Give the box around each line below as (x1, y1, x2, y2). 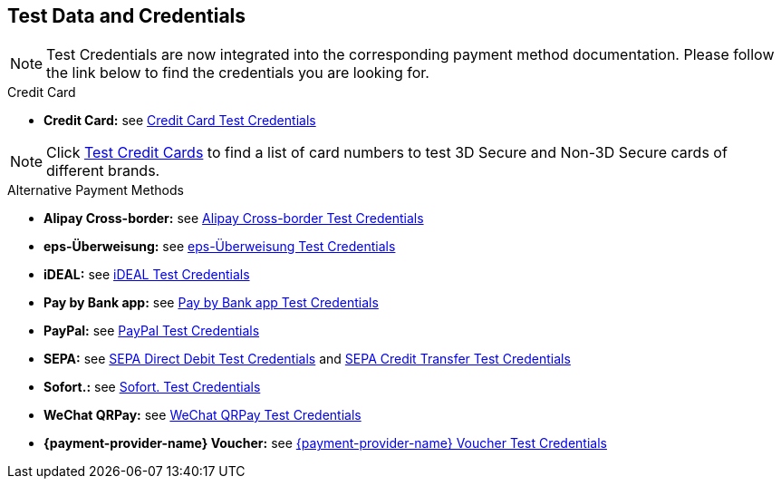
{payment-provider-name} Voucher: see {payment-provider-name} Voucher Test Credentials (43, 435, 607, 452)
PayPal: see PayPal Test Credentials (43, 323, 260, 339)
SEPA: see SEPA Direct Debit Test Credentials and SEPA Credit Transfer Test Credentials (43, 351, 571, 367)
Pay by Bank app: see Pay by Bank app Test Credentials (43, 295, 379, 311)
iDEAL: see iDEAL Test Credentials (43, 267, 250, 283)
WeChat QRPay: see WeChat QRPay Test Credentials (43, 407, 362, 423)
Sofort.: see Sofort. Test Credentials (43, 379, 261, 395)
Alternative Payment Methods (7, 182, 184, 199)
